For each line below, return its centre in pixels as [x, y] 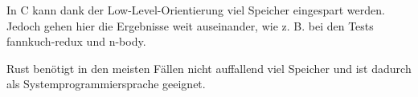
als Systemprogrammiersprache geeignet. [106, 84]
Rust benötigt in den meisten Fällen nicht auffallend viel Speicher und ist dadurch [209, 68]
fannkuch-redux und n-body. [76, 41]
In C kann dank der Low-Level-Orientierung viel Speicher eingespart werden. [196, 10]
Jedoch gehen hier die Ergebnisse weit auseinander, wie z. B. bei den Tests [190, 25]
